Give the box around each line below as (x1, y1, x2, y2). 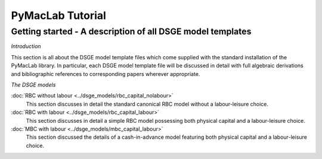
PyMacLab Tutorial (11, 9, 107, 22)
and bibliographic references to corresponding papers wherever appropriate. (11, 70, 200, 77)
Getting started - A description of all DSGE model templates (11, 26, 252, 37)
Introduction (11, 43, 41, 50)
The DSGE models (11, 81, 56, 88)
